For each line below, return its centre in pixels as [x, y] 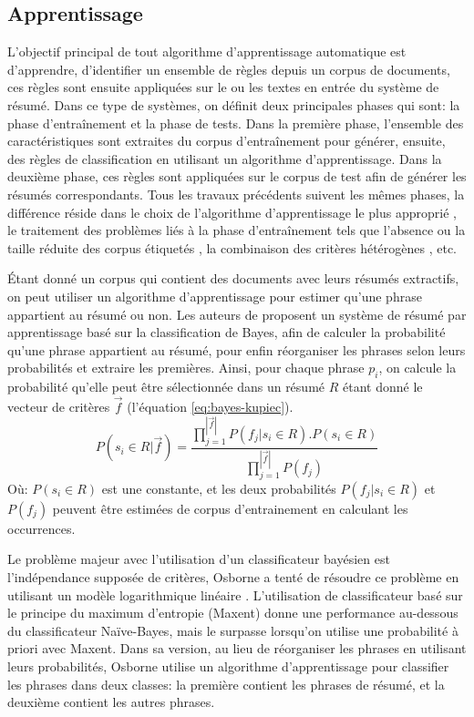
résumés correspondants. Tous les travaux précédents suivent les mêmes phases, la [236, 194]
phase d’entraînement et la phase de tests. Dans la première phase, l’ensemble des [236, 123]
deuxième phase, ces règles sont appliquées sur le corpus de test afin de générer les [237, 176]
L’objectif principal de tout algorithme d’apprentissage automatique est [207, 51]
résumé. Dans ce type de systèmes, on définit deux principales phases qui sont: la [234, 104]
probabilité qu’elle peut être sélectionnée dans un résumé [166, 387]
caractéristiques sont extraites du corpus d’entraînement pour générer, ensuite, [227, 141]
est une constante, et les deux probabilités [219, 488]
